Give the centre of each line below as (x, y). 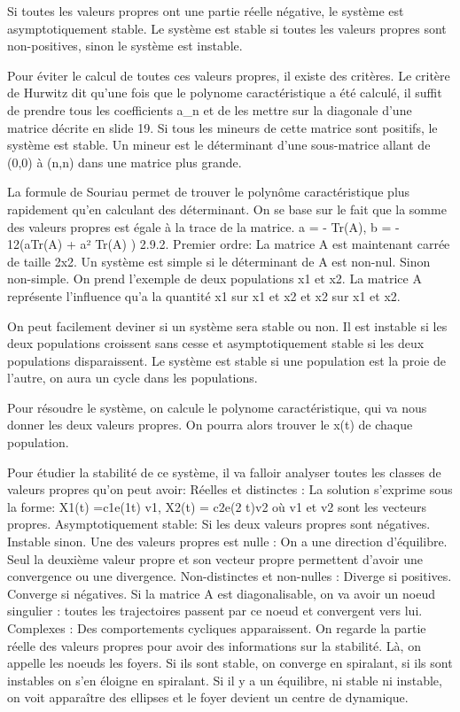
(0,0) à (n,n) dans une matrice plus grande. (125, 162)
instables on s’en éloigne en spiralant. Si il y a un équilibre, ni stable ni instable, (225, 680)
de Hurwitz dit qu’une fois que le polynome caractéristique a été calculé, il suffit (225, 93)
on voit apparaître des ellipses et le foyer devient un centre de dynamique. (208, 697)
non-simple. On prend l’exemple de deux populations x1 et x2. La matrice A (214, 279)
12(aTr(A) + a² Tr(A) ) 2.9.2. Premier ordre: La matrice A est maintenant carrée (229, 244)
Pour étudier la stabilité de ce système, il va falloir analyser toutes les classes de (224, 472)
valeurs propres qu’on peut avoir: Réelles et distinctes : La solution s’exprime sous (230, 489)
